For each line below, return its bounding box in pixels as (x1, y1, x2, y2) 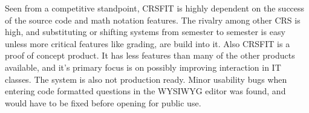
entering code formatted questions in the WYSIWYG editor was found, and (5, 85, 286, 97)
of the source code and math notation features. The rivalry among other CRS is (5, 13, 301, 26)
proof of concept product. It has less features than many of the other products (5, 49, 295, 62)
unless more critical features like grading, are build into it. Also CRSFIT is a (5, 37, 290, 50)
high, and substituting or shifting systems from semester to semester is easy (5, 25, 285, 38)
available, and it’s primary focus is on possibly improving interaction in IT (5, 60, 281, 73)
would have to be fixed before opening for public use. (5, 96, 201, 109)
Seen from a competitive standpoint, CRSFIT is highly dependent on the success (5, 2, 305, 14)
